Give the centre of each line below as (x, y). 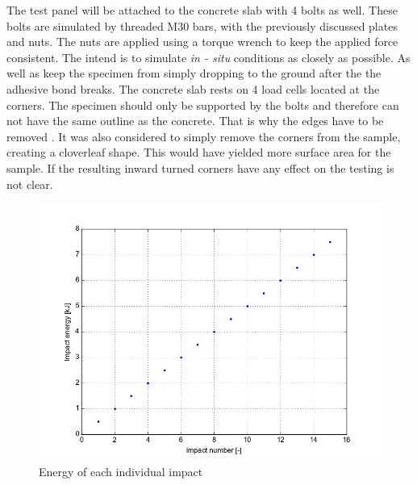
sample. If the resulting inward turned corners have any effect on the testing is (200, 167)
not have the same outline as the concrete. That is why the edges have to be (195, 121)
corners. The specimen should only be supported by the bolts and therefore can (203, 105)
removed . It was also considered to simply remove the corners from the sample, (204, 136)
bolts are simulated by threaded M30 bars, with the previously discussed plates (202, 25)
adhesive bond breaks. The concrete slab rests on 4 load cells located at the (193, 88)
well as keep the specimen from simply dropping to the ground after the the (194, 73)
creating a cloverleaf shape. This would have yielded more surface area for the (199, 152)
